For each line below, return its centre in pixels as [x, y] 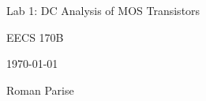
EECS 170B [35, 37]
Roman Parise [40, 90]
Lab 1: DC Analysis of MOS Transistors [103, 10]
